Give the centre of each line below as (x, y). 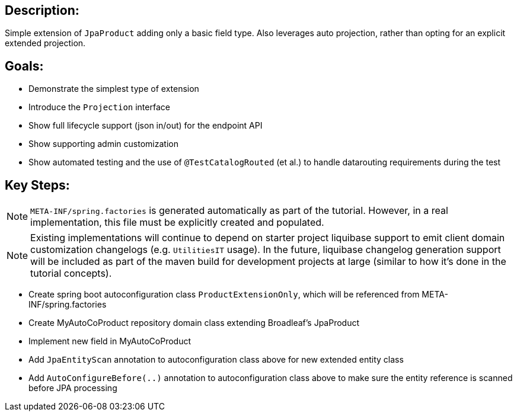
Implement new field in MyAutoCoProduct (110, 341)
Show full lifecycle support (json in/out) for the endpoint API (146, 126)
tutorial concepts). (71, 273)
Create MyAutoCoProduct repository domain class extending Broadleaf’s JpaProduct (194, 323)
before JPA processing (73, 388)
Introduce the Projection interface (99, 107)
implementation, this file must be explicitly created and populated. (177, 223)
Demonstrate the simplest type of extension (114, 89)
